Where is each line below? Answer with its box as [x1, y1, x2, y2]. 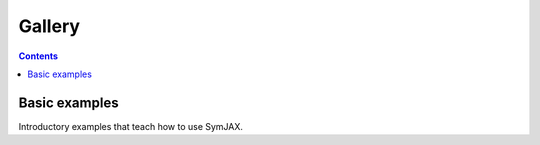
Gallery [18, 15, 80, 37]
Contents [18, 50, 59, 62]
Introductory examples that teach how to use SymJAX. [18, 120, 244, 132]
